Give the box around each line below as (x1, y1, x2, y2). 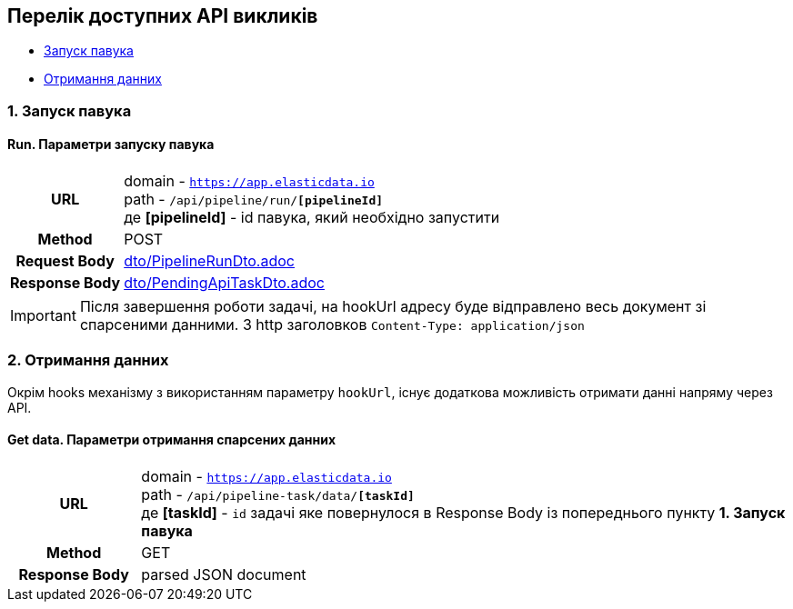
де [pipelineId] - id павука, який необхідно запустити (124, 208, 500, 227)
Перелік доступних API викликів (7, 5, 318, 27)
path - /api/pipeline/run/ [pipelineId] (124, 190, 384, 209)
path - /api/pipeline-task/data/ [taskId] (141, 484, 415, 504)
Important (10, 306, 76, 325)
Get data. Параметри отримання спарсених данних (7, 432, 336, 448)
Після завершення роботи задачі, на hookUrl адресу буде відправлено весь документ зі (79, 297, 707, 316)
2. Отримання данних (7, 351, 169, 370)
